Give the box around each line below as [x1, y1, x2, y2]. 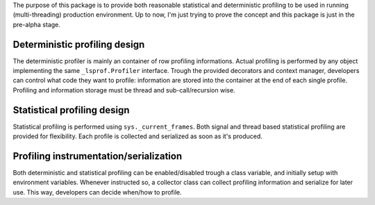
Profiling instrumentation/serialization [12, 150, 183, 162]
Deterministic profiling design [12, 38, 145, 50]
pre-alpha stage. [12, 20, 60, 28]
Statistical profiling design [12, 104, 130, 116]
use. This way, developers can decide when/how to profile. [12, 188, 182, 196]
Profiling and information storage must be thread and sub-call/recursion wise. [12, 85, 235, 94]
